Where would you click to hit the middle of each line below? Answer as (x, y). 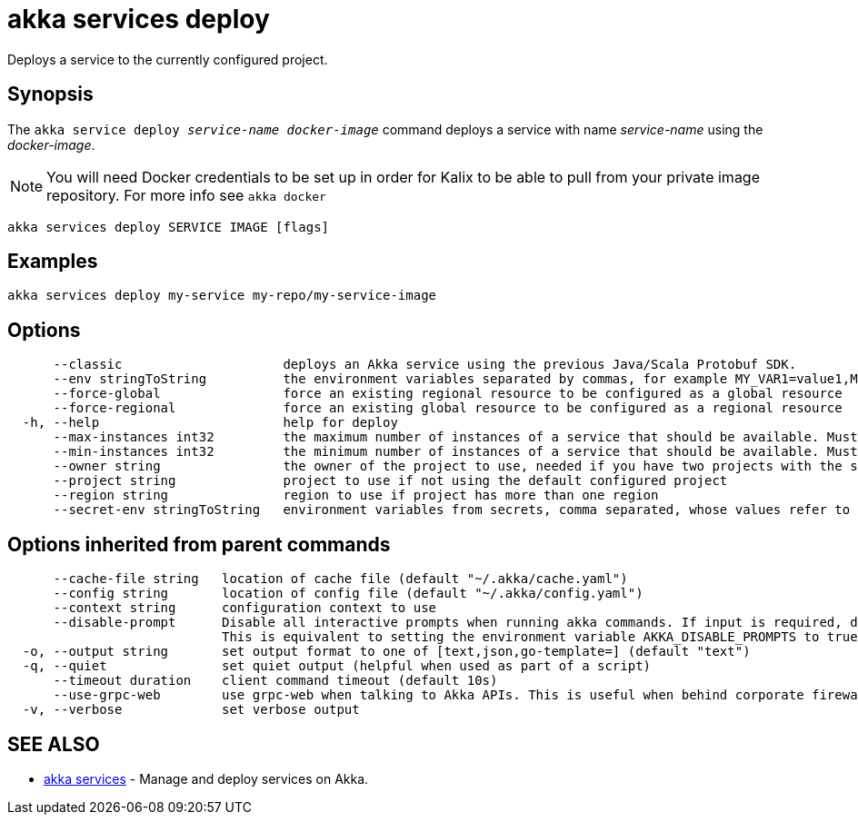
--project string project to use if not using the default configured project (390, 481)
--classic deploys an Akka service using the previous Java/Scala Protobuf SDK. (425, 365)
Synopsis (50, 94)
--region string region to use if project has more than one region (356, 495)
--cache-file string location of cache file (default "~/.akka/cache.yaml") (340, 579)
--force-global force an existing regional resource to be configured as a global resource (448, 394)
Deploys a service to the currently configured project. (168, 59)
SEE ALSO (54, 744)
